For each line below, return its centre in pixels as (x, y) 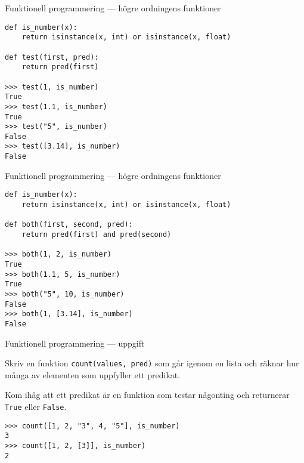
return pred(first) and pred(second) (97, 234)
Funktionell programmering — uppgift (75, 343)
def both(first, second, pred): (69, 225)
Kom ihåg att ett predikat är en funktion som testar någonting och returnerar (147, 395)
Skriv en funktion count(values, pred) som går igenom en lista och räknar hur (152, 363)
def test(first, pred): (52, 57)
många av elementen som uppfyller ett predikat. (93, 374)
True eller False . (36, 406)
